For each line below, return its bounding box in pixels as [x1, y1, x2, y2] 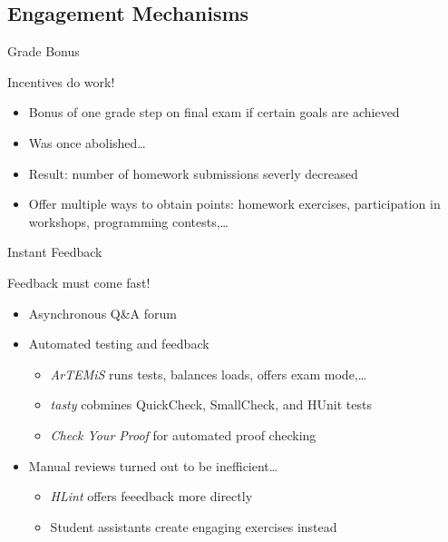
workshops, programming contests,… [28, 212, 229, 231]
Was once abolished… [28, 133, 146, 152]
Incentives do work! [7, 72, 115, 91]
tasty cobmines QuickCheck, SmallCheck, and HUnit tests [50, 395, 372, 414]
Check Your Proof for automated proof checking [50, 425, 317, 444]
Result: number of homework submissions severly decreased [28, 163, 358, 182]
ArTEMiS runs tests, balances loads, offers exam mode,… [50, 364, 367, 383]
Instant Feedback [7, 242, 102, 261]
